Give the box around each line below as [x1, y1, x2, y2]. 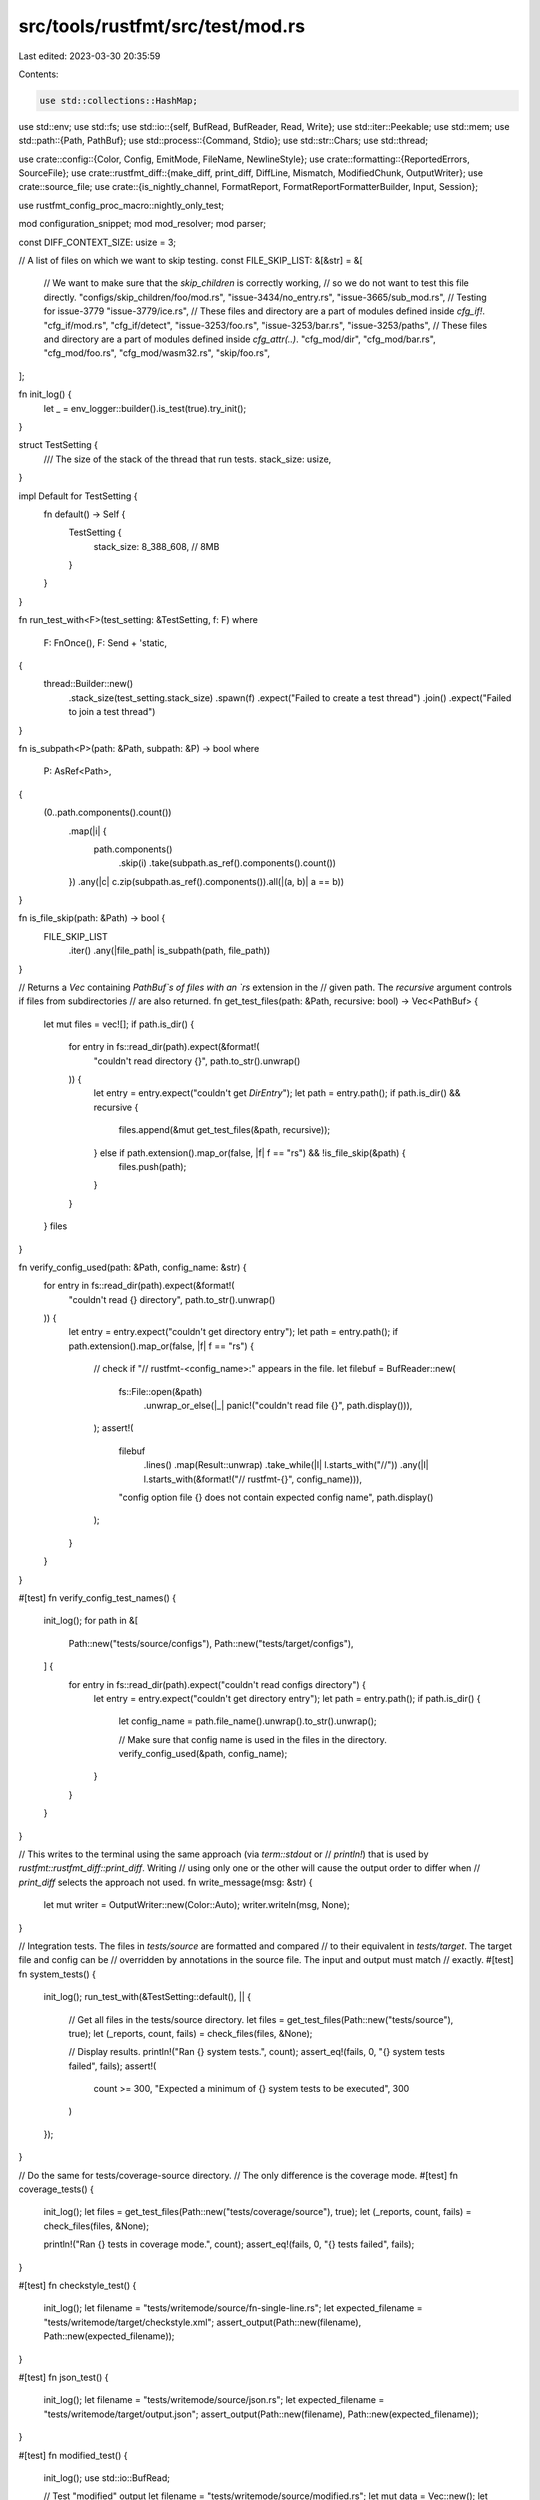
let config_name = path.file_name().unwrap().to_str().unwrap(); [118, 1715, 377, 1727]
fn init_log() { [18, 388, 72, 400]
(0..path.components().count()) [43, 806, 172, 819]
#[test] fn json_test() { [18, 2371, 109, 2383]
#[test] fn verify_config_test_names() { [18, 1591, 177, 1604]
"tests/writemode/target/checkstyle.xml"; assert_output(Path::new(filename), [43, 2316, 362, 2328]
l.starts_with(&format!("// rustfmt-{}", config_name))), [143, 1473, 362, 1485]
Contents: [18, 68, 59, 80]
